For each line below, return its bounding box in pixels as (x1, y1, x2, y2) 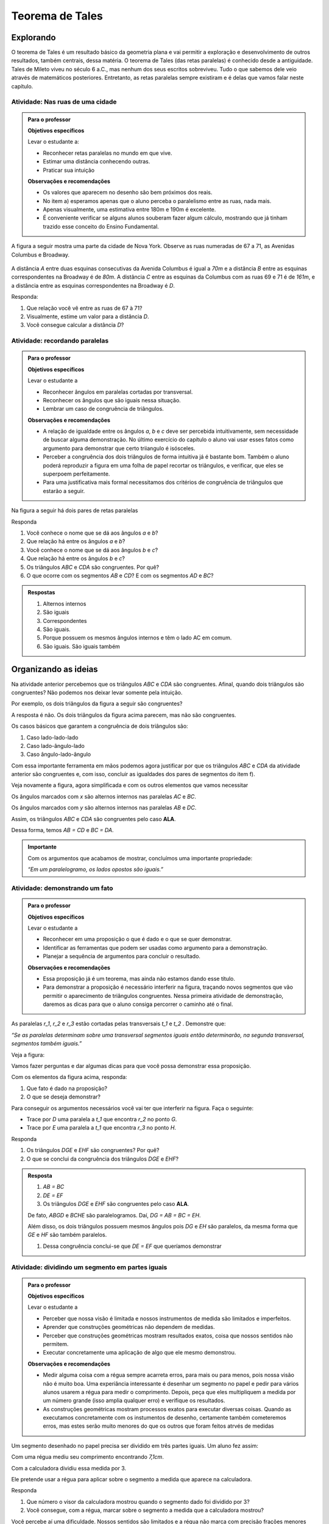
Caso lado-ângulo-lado (26, 742, 85, 749)
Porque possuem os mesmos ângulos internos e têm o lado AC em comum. (43, 634, 232, 641)
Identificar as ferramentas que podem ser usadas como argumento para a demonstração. (43, 944, 268, 951)
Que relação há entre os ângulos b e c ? (26, 555, 125, 562)
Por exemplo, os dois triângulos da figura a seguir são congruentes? (11, 700, 183, 707)
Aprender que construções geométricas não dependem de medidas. (43, 1323, 215, 1331)
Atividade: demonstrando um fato (11, 884, 113, 892)
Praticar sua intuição (43, 166, 95, 174)
